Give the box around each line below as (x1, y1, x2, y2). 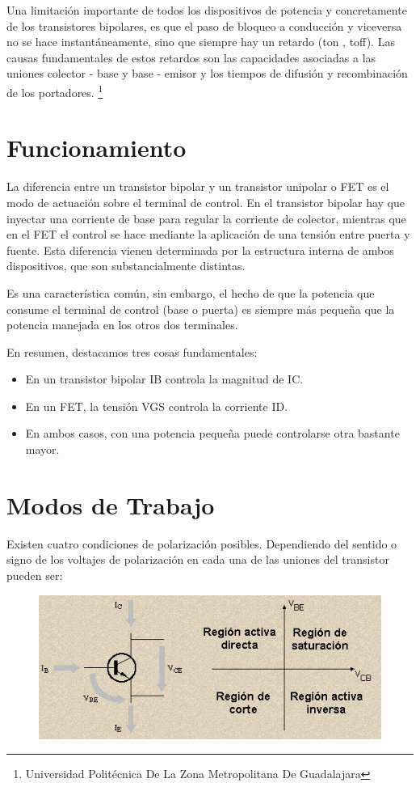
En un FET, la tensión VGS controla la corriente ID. (25, 397, 288, 414)
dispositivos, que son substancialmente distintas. (6, 257, 246, 274)
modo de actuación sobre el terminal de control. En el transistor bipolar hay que (6, 193, 405, 210)
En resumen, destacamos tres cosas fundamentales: (6, 343, 258, 360)
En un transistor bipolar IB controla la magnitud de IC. (25, 370, 304, 387)
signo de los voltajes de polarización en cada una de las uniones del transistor (6, 551, 389, 568)
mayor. (25, 441, 60, 458)
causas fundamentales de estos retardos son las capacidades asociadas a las (6, 49, 376, 66)
